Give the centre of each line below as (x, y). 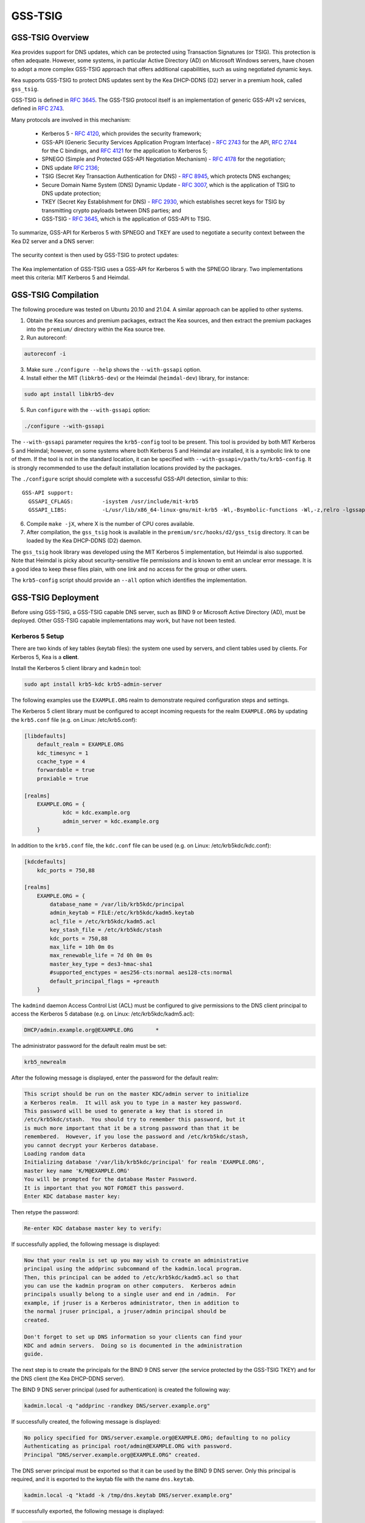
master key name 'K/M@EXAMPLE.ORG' (77, 1171)
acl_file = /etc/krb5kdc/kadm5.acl (103, 921)
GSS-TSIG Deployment (55, 597)
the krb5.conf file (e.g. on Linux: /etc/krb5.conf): (74, 719)
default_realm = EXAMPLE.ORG (80, 744)
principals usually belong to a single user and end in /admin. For (130, 1294)
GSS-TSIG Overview (50, 37)
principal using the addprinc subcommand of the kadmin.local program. (133, 1269)
